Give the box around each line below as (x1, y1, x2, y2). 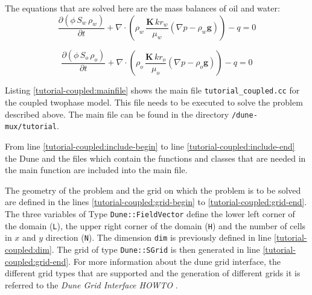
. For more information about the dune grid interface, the (68, 255, 281, 267)
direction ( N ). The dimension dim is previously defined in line (45, 231, 272, 244)
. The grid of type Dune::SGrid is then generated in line (51, 243, 260, 255)
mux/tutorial (5, 122, 57, 132)
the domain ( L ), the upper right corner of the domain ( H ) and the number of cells (5, 219, 306, 232)
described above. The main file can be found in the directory (5, 107, 229, 120)
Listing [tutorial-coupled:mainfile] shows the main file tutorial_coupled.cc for (5, 84, 300, 97)
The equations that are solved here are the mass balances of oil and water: (5, 2, 280, 14)
